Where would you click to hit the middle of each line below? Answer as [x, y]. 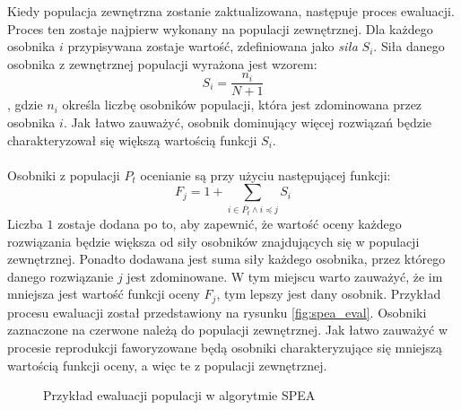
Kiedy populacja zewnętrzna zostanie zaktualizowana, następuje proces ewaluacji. [231, 11]
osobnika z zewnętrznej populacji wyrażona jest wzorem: [162, 63]
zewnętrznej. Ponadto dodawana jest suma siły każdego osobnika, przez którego [226, 259]
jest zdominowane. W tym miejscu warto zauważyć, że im [285, 276]
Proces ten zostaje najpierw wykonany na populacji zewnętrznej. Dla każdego [220, 28]
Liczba [25, 223]
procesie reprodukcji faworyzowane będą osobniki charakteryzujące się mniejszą [225, 347]
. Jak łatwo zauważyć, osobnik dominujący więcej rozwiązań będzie [248, 122]
